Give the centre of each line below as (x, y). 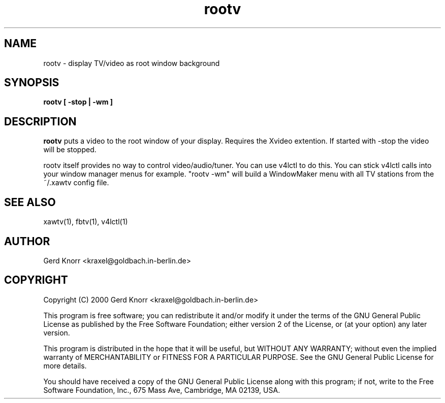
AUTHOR (27, 241)
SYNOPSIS (32, 83)
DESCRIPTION (40, 121)
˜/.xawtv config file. (76, 183)
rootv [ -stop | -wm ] (78, 102)
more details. (65, 365)
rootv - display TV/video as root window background (132, 63)
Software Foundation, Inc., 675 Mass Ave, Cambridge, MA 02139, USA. (162, 390)
